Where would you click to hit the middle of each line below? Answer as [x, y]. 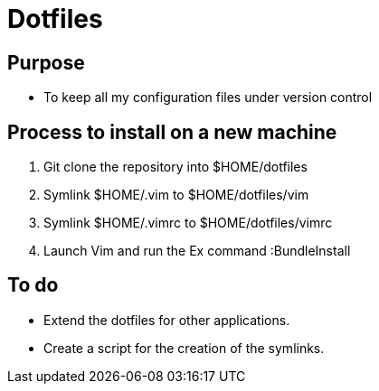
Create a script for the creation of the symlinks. [184, 348]
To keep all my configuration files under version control [208, 98]
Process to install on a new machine [172, 132]
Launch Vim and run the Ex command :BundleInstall [197, 251]
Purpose [46, 62]
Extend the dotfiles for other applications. [167, 320]
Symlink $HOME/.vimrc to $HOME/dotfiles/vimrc [188, 223]
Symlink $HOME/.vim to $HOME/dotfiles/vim [176, 195]
